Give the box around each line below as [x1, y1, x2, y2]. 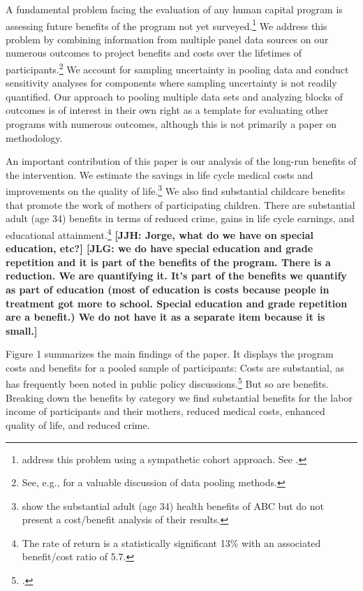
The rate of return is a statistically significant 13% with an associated [22, 535, 321, 550]
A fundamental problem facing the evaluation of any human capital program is [6, 2, 343, 16]
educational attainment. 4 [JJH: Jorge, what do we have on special [6, 225, 313, 242]
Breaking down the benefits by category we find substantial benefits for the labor [6, 390, 353, 404]
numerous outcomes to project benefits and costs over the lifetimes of [6, 45, 302, 60]
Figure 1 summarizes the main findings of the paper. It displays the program [6, 346, 334, 361]
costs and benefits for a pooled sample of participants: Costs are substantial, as [6, 360, 345, 374]
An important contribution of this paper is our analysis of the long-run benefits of [6, 154, 357, 168]
